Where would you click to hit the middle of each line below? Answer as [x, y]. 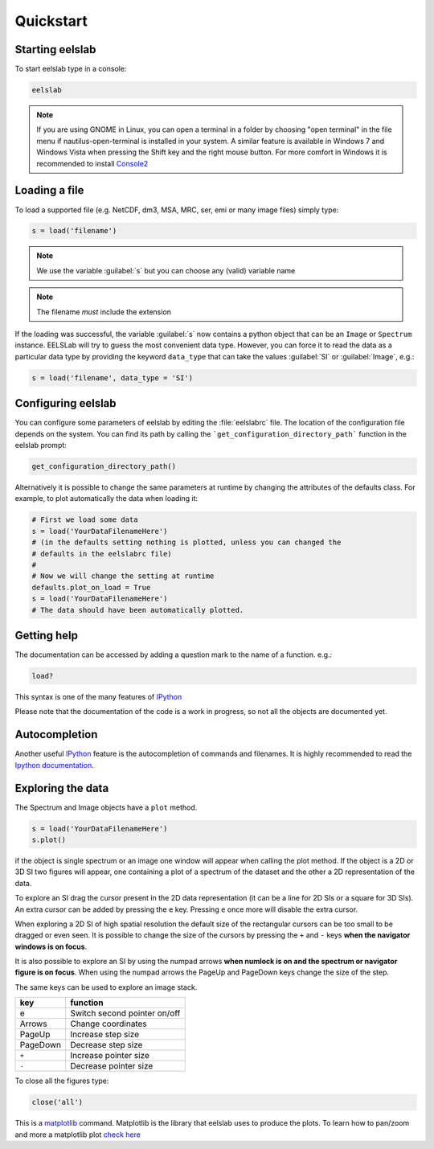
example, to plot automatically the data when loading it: [106, 499]
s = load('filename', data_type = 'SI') [112, 378]
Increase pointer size [110, 1056]
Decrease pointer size [111, 1066]
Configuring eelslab [66, 403]
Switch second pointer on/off [125, 1013]
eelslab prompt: [41, 445]
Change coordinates [108, 1024]
